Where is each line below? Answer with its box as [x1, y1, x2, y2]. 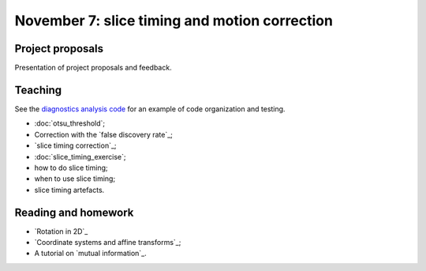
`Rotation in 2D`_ [34, 226, 88, 236]
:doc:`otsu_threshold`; [34, 119, 106, 128]
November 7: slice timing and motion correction [14, 12, 333, 29]
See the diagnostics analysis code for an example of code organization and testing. [14, 104, 286, 114]
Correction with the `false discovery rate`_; [34, 130, 174, 139]
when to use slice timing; [34, 174, 116, 183]
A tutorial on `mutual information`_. [34, 249, 148, 258]
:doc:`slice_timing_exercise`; [34, 152, 126, 161]
